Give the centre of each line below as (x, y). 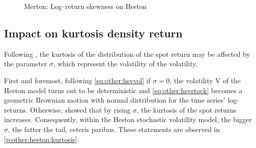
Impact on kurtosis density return (93, 33)
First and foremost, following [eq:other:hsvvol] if (77, 80)
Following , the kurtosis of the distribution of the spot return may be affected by (127, 54)
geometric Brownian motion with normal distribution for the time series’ (115, 100)
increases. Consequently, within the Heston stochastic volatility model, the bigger (128, 119)
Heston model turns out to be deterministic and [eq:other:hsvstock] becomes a (123, 90)
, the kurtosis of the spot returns (187, 109)
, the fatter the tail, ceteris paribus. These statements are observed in (114, 129)
